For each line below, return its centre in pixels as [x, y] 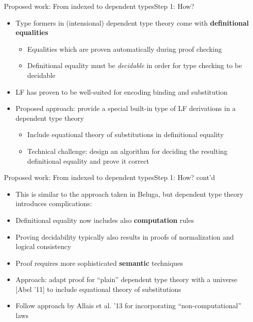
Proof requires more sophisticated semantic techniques [99, 263]
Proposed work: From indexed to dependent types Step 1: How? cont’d [110, 177]
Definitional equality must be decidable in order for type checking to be [135, 65]
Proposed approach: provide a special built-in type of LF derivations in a [126, 108]
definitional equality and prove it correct [88, 161]
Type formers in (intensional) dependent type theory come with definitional [132, 22]
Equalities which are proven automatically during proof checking [125, 49]
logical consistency [43, 246]
